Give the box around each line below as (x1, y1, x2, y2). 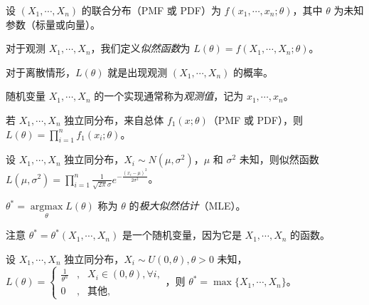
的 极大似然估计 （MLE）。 (129, 198, 246, 213)
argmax (30, 202, 63, 212)
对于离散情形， (6, 64, 75, 79)
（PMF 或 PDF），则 (208, 112, 303, 127)
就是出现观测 (107, 64, 168, 79)
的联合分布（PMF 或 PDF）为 (81, 3, 221, 17)
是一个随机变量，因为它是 (122, 227, 242, 242)
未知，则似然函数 (239, 152, 319, 167)
